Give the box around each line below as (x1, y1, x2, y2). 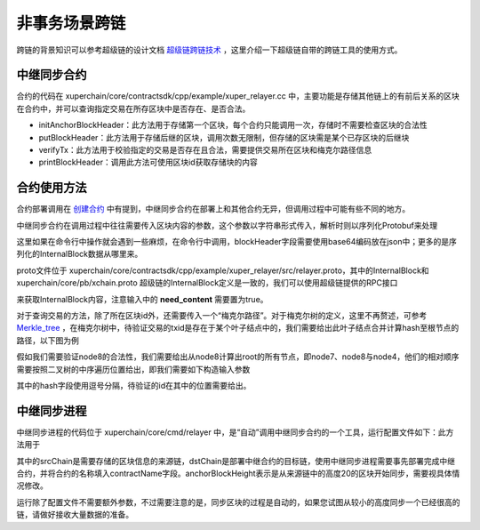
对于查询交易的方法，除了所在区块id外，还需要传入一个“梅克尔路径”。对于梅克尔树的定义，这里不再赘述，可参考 (16, 310, 428, 321)
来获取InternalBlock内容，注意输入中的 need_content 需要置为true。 (16, 293, 268, 304)
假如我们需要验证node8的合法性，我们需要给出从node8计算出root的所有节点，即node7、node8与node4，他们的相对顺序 (16, 351, 460, 362)
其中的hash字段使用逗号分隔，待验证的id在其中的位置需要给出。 (16, 381, 252, 390)
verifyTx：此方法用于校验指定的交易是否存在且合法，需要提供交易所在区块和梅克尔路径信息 (38, 145, 372, 156)
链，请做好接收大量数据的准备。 (16, 510, 133, 520)
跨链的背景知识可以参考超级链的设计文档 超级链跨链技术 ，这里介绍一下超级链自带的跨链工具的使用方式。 (16, 44, 403, 55)
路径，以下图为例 (16, 334, 79, 346)
